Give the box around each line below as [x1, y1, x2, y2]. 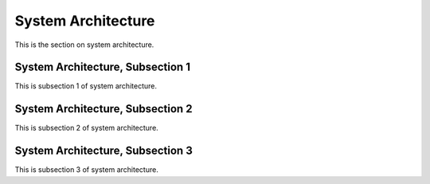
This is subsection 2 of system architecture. [14, 123, 158, 133]
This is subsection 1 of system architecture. [14, 81, 157, 91]
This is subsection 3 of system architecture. [14, 165, 158, 174]
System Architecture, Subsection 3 [14, 144, 193, 158]
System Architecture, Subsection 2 [14, 102, 193, 115]
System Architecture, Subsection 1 [14, 61, 191, 74]
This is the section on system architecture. [14, 40, 154, 49]
